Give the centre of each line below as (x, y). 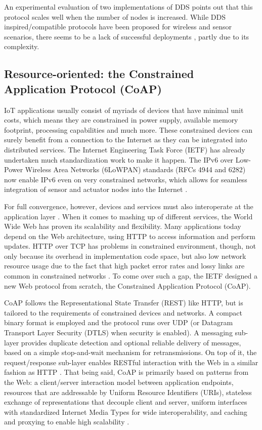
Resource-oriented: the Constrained (99, 74)
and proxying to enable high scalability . (67, 422)
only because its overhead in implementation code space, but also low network (125, 256)
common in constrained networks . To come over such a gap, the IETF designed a (131, 276)
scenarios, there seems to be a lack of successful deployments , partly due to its (127, 36)
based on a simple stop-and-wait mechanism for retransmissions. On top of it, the (130, 352)
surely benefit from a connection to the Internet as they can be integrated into (126, 140)
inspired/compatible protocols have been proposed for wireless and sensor (118, 27)
